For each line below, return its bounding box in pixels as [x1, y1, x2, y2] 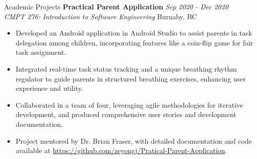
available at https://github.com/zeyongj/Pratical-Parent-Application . [15, 145, 227, 156]
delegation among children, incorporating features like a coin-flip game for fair [15, 37, 254, 47]
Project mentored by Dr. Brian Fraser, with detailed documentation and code [15, 135, 252, 146]
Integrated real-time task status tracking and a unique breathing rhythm [15, 63, 237, 74]
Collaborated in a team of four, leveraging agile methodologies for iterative [15, 99, 243, 110]
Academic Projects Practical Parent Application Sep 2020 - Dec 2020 [4, 1, 229, 11]
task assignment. [15, 47, 66, 57]
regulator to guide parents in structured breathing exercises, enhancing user [15, 73, 246, 83]
